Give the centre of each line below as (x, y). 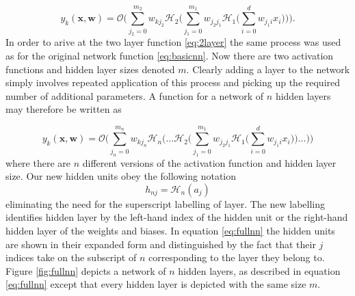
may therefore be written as (64, 109)
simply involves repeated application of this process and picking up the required (173, 82)
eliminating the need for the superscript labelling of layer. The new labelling (166, 203)
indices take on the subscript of (71, 257)
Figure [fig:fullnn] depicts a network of (86, 270)
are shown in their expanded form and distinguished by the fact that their (161, 244)
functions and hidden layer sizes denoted (90, 69)
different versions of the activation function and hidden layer (209, 162)
